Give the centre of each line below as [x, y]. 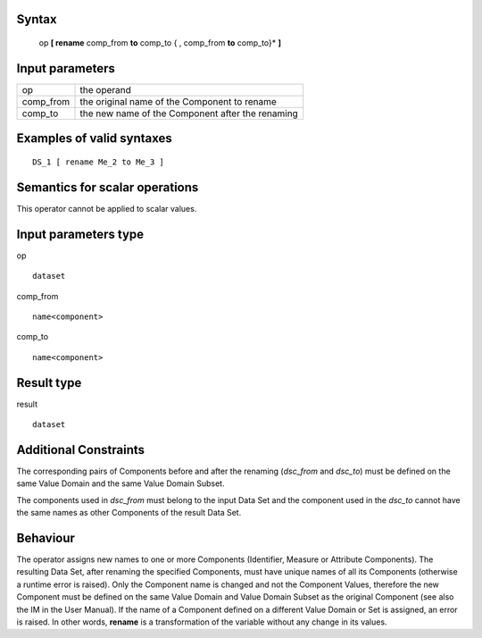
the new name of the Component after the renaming [189, 113]
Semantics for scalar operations [108, 187]
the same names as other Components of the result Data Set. [129, 513]
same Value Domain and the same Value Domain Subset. [120, 483]
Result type [49, 383]
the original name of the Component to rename [178, 101]
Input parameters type [80, 234]
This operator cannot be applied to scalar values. [107, 208]
